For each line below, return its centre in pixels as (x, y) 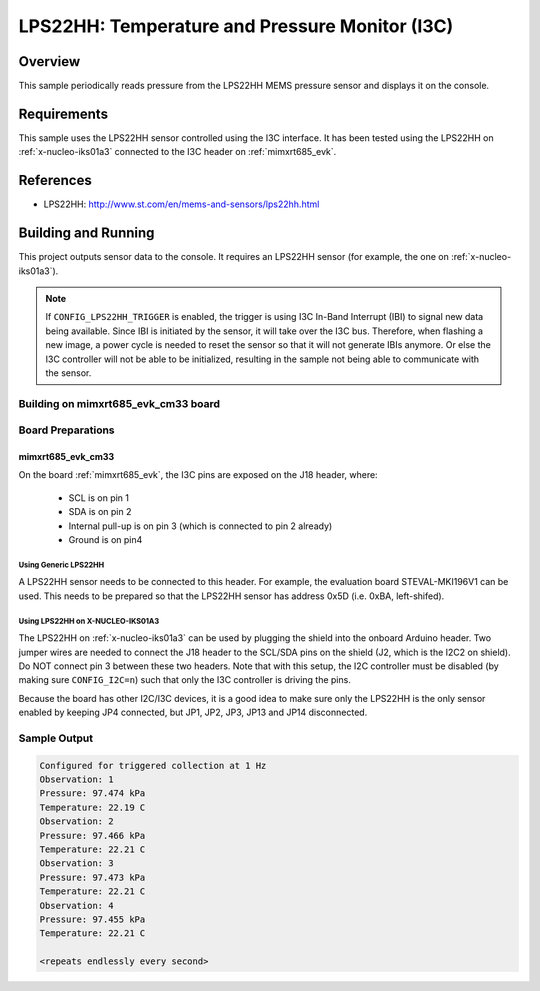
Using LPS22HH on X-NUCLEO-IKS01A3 (89, 621)
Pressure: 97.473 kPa (92, 877)
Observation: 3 (76, 863)
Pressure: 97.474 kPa (92, 793)
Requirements (63, 113)
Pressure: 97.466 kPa (92, 835)
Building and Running (86, 233)
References (55, 180)
